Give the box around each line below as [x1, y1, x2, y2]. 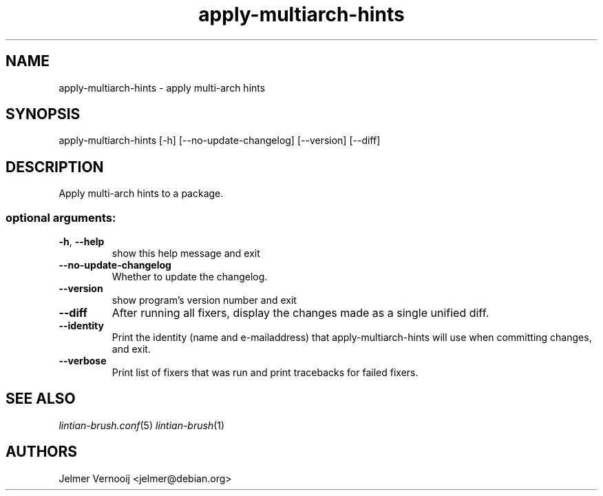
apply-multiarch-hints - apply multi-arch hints [59, 81, 266, 94]
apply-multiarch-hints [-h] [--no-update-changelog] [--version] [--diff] [59, 134, 381, 147]
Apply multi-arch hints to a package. [59, 187, 224, 200]
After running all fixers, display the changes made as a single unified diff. [112, 306, 489, 320]
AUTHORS [6, 443, 78, 461]
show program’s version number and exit [112, 294, 297, 307]
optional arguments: [6, 210, 116, 225]
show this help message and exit [112, 247, 260, 260]
